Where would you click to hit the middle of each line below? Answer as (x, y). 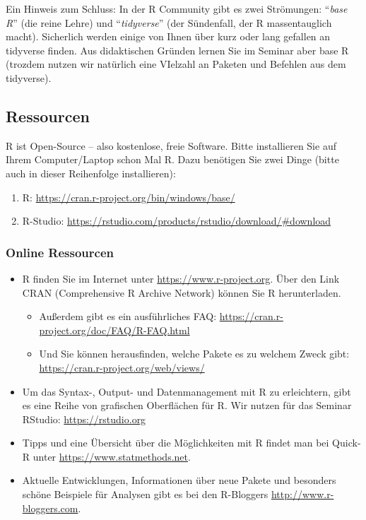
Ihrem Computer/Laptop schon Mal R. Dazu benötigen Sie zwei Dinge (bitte (172, 159)
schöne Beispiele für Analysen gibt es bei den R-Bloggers (145, 494)
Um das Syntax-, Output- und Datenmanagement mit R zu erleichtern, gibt (187, 391)
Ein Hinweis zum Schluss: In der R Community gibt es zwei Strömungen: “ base (177, 8)
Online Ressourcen (60, 252)
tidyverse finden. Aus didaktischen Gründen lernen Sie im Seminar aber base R (177, 50)
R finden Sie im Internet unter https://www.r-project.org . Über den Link (181, 278)
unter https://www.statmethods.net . (112, 456)
